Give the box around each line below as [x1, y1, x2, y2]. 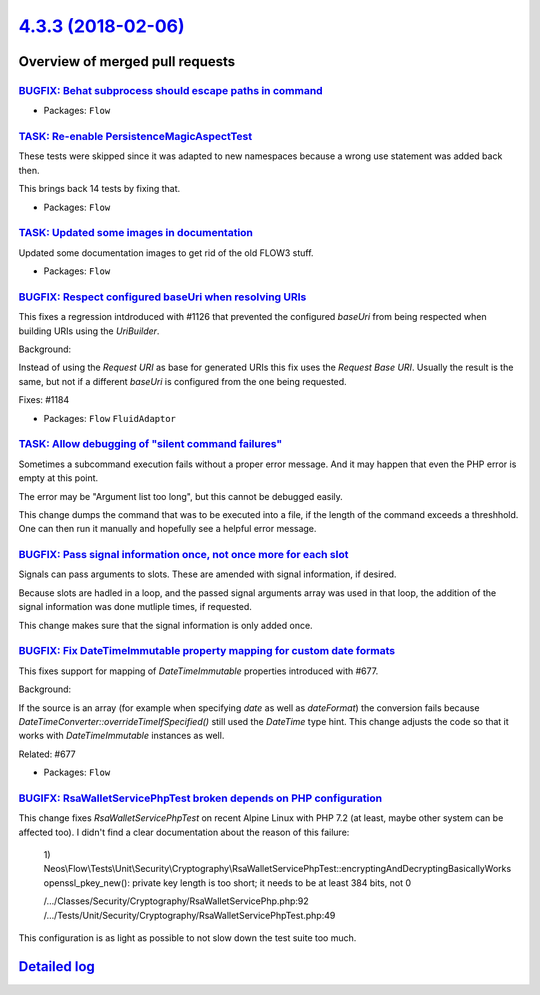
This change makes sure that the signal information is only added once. [18, 619, 314, 631]
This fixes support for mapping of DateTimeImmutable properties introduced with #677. [18, 665, 379, 677]
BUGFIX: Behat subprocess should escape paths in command [18, 83, 324, 97]
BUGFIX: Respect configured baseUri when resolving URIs [18, 290, 307, 304]
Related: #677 [18, 748, 77, 760]
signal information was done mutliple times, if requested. [18, 601, 252, 613]
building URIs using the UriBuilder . [18, 325, 160, 337]
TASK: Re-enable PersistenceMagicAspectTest [18, 130, 253, 144]
